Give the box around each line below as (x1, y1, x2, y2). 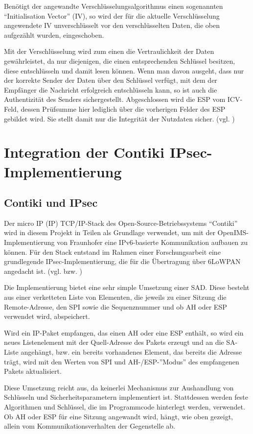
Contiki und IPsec (4, 195, 98, 210)
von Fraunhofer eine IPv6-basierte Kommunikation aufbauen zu (57, 237, 248, 247)
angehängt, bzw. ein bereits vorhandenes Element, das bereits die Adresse (21, 347, 242, 357)
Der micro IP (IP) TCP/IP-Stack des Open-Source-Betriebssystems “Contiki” (4, 217, 238, 228)
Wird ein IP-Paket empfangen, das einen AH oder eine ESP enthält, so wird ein (4, 327, 244, 338)
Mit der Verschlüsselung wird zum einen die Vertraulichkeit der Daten (4, 46, 214, 56)
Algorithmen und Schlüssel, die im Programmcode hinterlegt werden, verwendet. (4, 401, 245, 411)
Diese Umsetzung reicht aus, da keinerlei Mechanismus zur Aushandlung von (4, 382, 234, 392)
